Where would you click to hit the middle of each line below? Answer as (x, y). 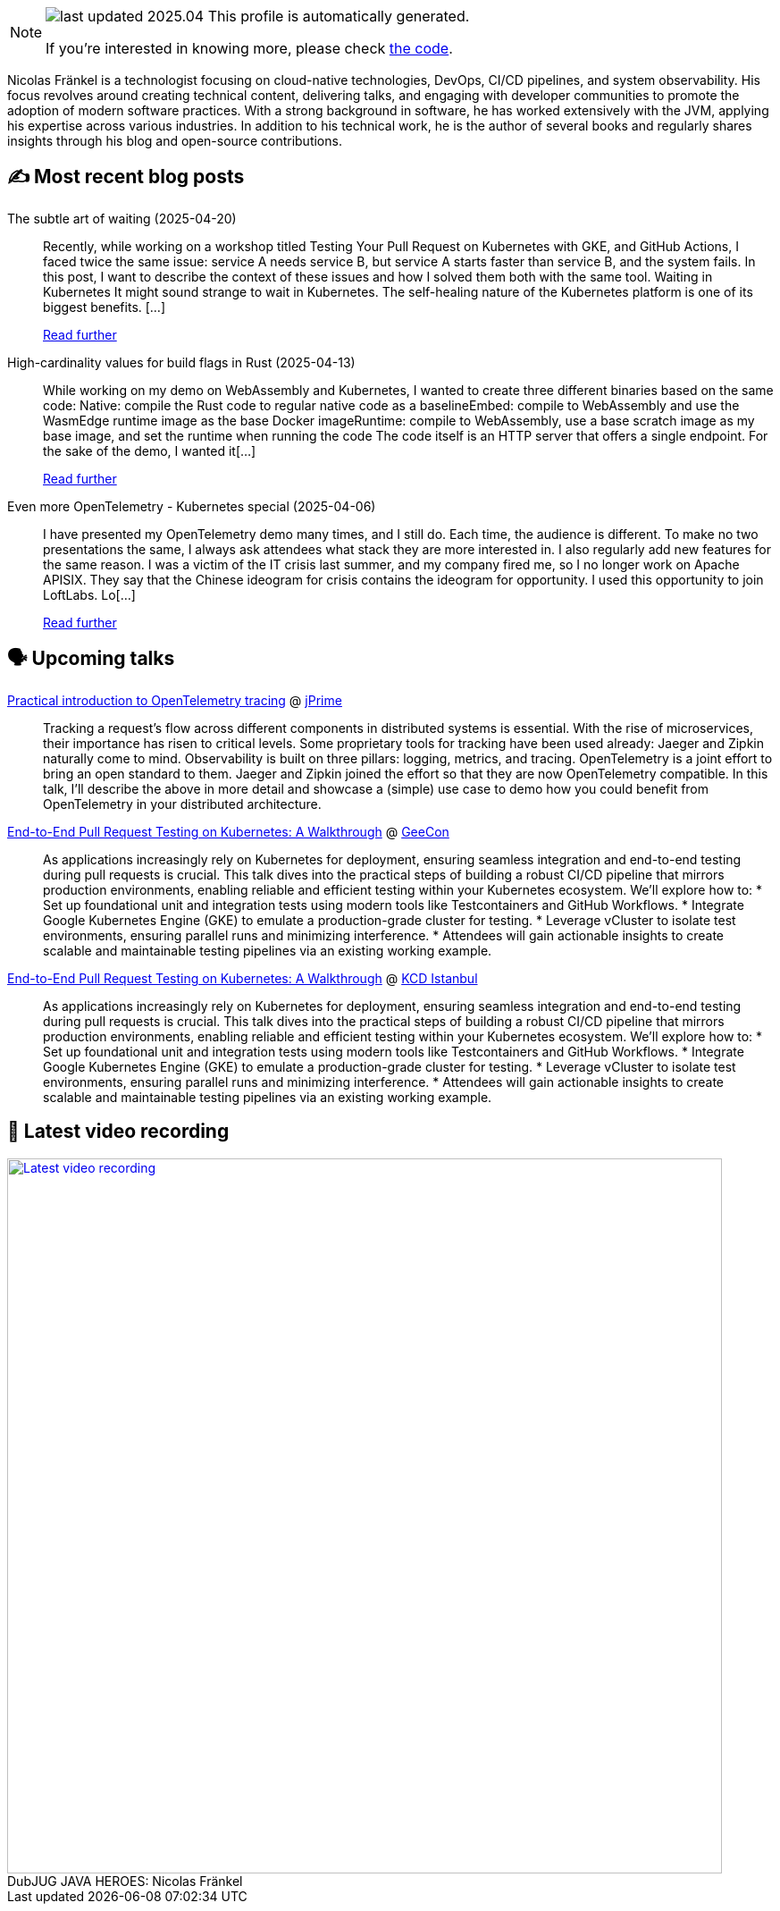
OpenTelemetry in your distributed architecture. (182, 804)
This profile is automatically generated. (339, 16)
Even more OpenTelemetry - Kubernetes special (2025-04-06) (192, 506)
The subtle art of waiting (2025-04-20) (122, 218)
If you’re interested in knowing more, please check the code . (249, 48)
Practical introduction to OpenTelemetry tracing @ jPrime (175, 700)
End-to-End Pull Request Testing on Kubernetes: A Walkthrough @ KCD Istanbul (243, 978)
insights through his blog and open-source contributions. (175, 141)
